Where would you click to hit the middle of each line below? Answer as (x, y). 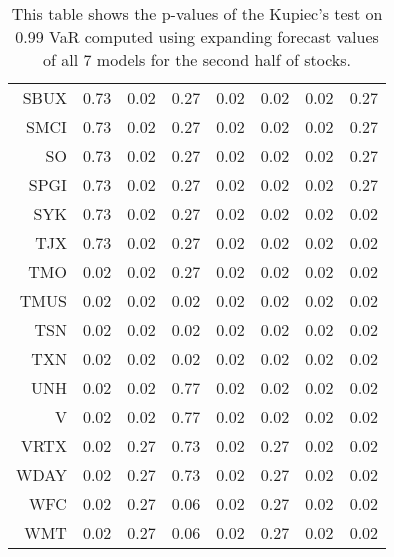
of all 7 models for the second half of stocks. (197, 59)
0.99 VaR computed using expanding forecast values (197, 36)
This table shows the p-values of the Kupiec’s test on (197, 13)
